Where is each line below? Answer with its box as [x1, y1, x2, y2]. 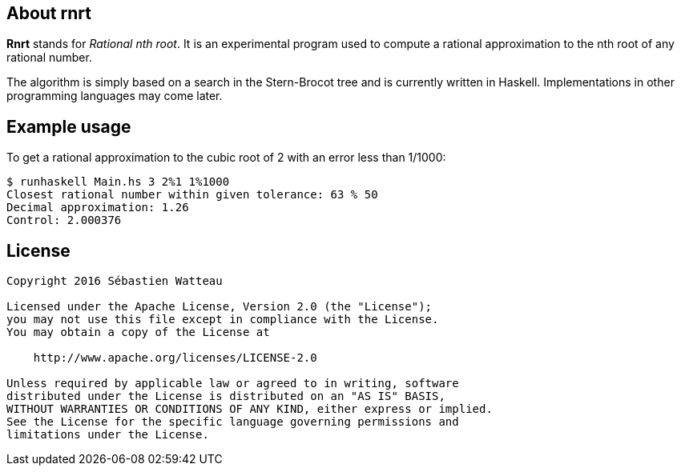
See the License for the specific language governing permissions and [6, 415, 459, 429]
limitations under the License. [6, 428, 209, 442]
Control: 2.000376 [6, 214, 122, 227]
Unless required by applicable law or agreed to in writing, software [6, 377, 459, 390]
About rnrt [6, 3, 91, 23]
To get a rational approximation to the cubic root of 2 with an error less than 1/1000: [6, 150, 446, 165]
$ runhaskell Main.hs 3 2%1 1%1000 [6, 175, 230, 189]
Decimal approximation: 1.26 [6, 201, 189, 214]
